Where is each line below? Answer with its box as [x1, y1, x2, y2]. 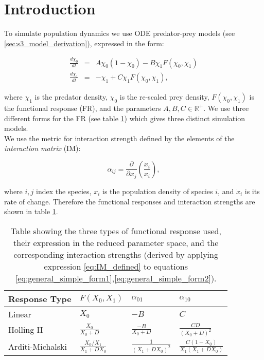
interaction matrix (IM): [4, 143, 81, 154]
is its [244, 185, 260, 196]
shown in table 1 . [4, 206, 58, 217]
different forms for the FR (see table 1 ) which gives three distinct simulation [4, 112, 245, 123]
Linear [8, 308, 31, 320]
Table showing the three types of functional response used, [10, 224, 221, 237]
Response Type [8, 292, 72, 305]
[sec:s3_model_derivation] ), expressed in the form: [4, 37, 164, 48]
